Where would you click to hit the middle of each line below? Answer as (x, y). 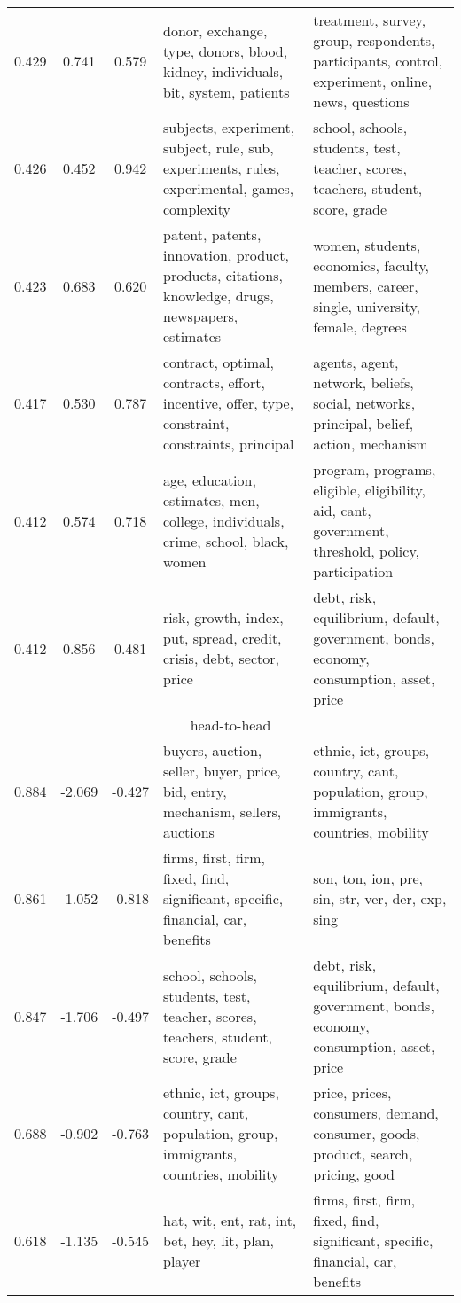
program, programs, (375, 469)
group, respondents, (374, 40)
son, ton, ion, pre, (368, 878)
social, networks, (364, 403)
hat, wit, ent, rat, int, (230, 1220)
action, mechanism (371, 444)
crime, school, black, (226, 541)
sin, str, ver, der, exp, (380, 898)
